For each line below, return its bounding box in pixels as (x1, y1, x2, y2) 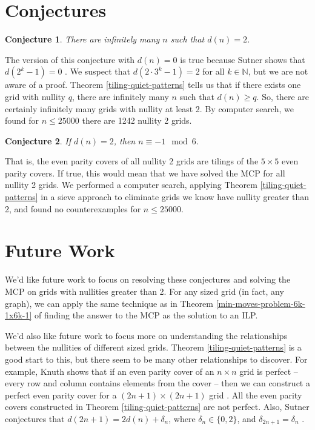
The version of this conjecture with (5, 53, 135, 66)
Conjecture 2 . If (5, 134, 71, 147)
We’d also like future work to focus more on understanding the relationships (5, 329, 288, 341)
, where (168, 412, 196, 425)
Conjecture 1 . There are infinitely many (5, 33, 160, 45)
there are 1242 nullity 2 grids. (82, 114, 192, 127)
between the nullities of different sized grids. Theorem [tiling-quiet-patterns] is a (5, 341, 302, 354)
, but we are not (248, 65, 308, 78)
